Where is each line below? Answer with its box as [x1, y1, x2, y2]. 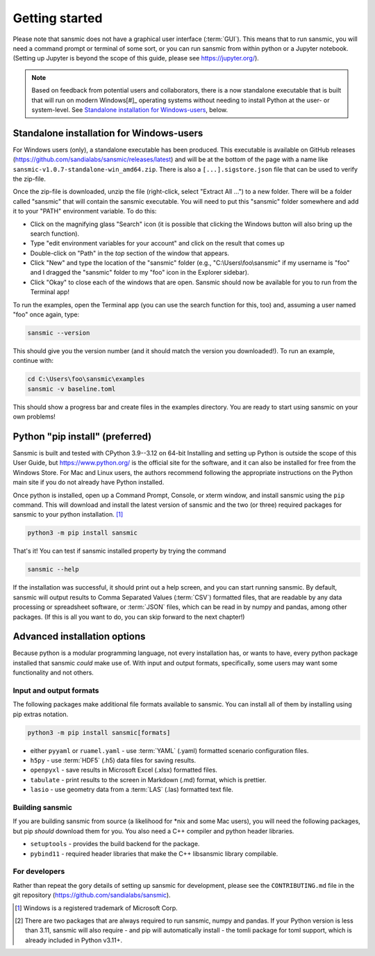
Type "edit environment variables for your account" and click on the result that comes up [30, 239, 285, 248]
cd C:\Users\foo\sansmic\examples [27, 375, 145, 383]
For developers [12, 866, 65, 876]
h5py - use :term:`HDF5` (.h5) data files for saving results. [30, 756, 197, 765]
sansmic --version [27, 329, 90, 337]
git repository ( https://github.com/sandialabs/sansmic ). [12, 891, 171, 900]
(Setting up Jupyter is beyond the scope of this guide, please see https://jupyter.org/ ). [12, 54, 260, 63]
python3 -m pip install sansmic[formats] [27, 729, 171, 736]
